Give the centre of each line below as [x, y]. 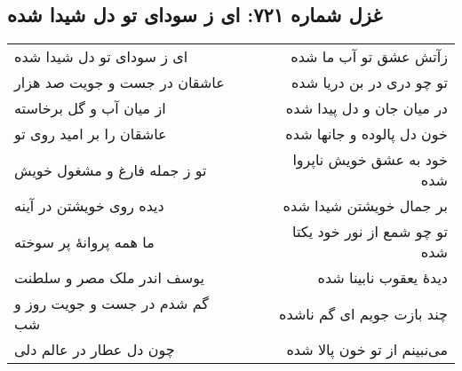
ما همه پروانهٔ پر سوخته [84, 241]
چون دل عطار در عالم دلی [95, 350]
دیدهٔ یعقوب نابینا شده [382, 278]
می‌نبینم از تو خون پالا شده [367, 350]
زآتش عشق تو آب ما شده [369, 57]
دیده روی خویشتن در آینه [89, 206]
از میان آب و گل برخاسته [90, 108]
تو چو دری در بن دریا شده [369, 83]
